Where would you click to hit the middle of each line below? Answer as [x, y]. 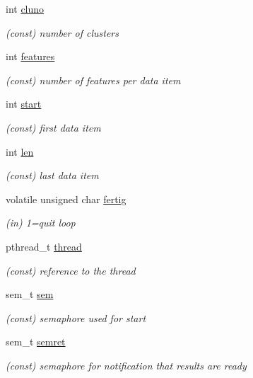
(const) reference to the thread [71, 270]
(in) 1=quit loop [41, 223]
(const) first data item [53, 127]
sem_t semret [36, 342]
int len [20, 151]
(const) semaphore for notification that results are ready [126, 365]
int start [24, 104]
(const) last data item [52, 175]
